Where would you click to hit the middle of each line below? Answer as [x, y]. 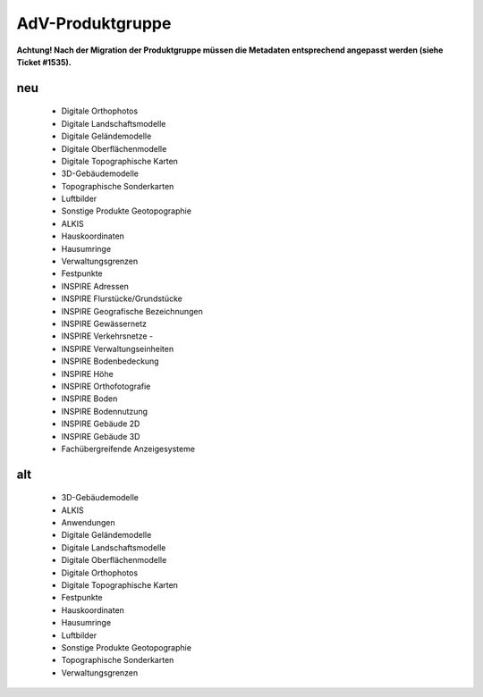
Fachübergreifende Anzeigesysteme [128, 449]
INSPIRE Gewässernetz [104, 323]
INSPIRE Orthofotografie [106, 386]
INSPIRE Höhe [87, 374]
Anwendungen [88, 523]
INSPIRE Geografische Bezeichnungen [132, 311]
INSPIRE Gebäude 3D [101, 436]
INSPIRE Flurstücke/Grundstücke [122, 298]
